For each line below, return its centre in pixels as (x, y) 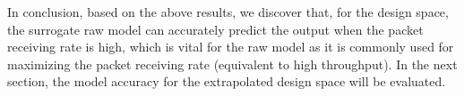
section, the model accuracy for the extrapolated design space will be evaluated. (227, 81)
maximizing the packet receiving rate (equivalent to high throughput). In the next (232, 64)
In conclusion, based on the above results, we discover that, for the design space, (228, 12)
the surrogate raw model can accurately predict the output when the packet (215, 29)
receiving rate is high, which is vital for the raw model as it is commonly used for (231, 47)
